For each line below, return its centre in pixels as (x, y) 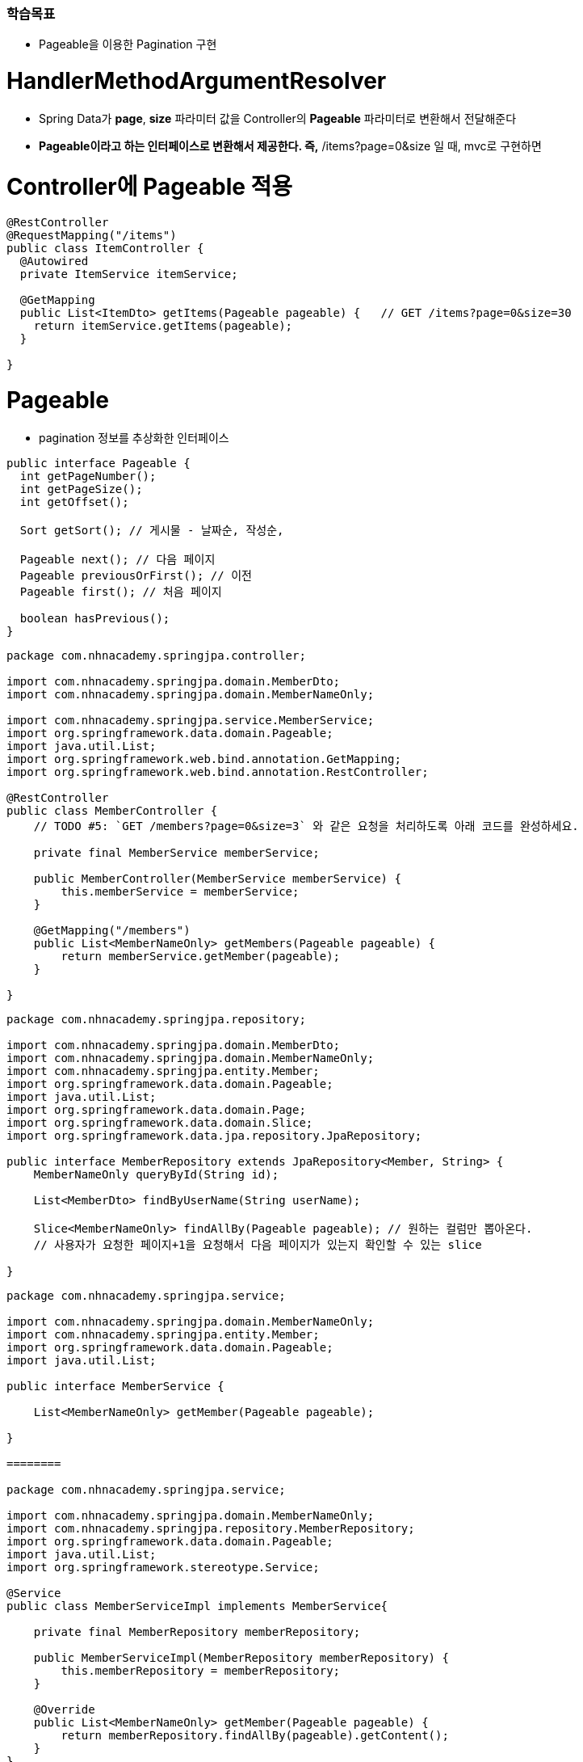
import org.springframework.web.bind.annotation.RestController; (218, 771)
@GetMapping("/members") (112, 930)
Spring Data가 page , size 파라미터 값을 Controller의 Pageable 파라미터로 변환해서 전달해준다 (278, 118)
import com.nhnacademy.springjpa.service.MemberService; (191, 720)
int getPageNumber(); (88, 476)
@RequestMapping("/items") (92, 236)
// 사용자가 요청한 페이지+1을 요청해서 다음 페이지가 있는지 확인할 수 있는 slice (258, 1244)
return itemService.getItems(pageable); (163, 326)
